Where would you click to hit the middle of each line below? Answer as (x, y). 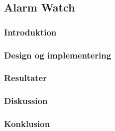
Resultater (25, 78)
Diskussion (26, 101)
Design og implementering (58, 55)
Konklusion (27, 124)
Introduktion (30, 32)
